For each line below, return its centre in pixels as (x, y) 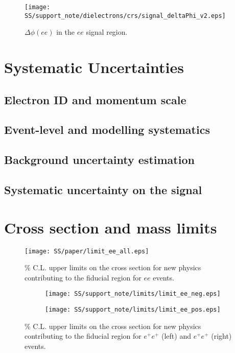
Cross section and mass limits (111, 227)
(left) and (176, 336)
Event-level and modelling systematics (107, 130)
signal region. (107, 32)
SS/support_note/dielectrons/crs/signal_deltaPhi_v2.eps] (125, 16)
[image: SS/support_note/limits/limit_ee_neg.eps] (133, 294)
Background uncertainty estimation (99, 160)
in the (66, 32)
